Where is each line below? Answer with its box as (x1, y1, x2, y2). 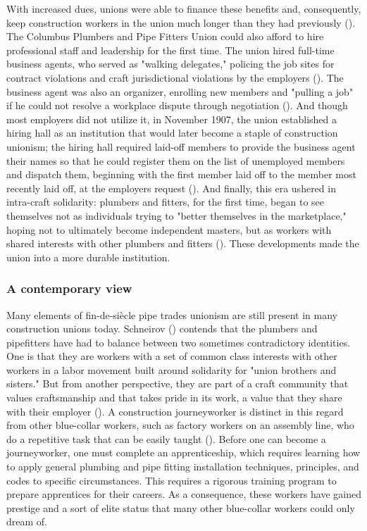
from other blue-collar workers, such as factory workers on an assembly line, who (6, 418, 354, 432)
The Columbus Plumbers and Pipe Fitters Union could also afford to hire (6, 29, 324, 44)
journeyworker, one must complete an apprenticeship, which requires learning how (6, 445, 361, 460)
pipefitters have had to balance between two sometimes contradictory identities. (6, 335, 351, 349)
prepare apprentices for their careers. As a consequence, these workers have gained (6, 487, 361, 501)
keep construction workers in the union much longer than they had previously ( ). (6, 15, 356, 30)
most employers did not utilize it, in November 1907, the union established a (6, 111, 337, 126)
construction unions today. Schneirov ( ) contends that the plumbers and (6, 321, 318, 336)
